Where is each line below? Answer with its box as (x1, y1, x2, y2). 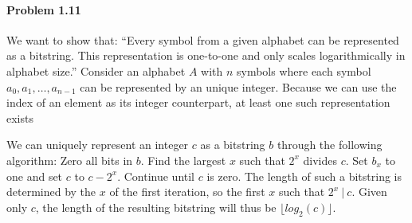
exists (6, 109, 33, 126)
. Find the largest (140, 151, 226, 168)
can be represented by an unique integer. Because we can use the (80, 78, 397, 95)
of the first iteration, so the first (109, 183, 265, 200)
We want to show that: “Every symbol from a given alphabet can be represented (6, 31, 399, 48)
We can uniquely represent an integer (6, 136, 189, 153)
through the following (277, 136, 383, 153)
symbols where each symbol (237, 62, 371, 79)
